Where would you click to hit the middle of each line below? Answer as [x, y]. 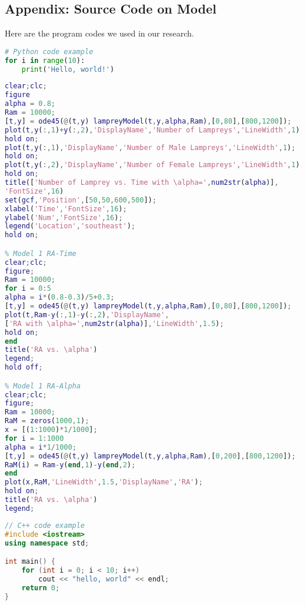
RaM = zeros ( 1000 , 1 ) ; [47, 421]
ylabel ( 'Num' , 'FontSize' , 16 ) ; [64, 217]
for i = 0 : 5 [28, 289]
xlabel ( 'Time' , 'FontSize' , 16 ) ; [66, 209]
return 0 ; [41, 588]
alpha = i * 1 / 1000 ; [41, 447]
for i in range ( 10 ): [45, 60]
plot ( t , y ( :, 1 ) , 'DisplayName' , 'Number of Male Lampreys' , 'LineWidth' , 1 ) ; [150, 147]
